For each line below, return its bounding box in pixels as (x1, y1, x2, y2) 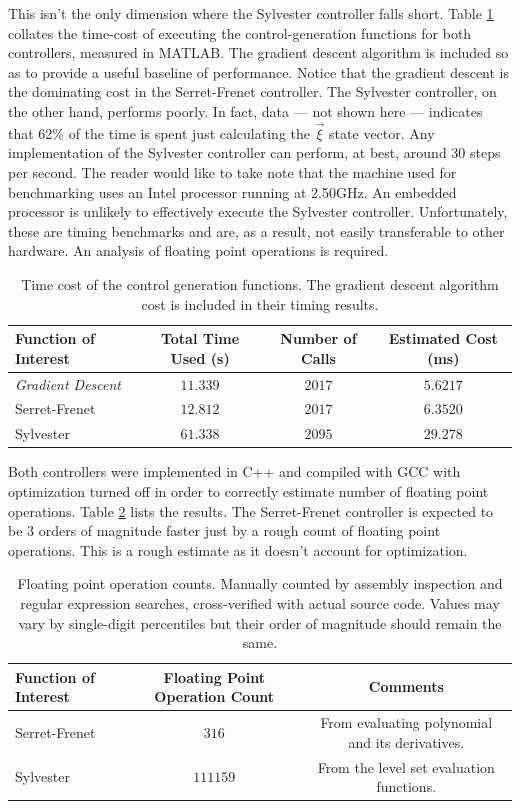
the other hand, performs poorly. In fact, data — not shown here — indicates (8, 100, 483, 121)
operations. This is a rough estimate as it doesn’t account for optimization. (8, 539, 468, 560)
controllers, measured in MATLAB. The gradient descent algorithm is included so (8, 42, 509, 63)
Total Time (160, 328, 240, 349)
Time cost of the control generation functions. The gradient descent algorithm (21, 273, 499, 294)
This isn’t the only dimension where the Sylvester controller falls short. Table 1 (8, 3, 494, 23)
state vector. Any (329, 122, 435, 143)
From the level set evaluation (317, 756, 495, 777)
